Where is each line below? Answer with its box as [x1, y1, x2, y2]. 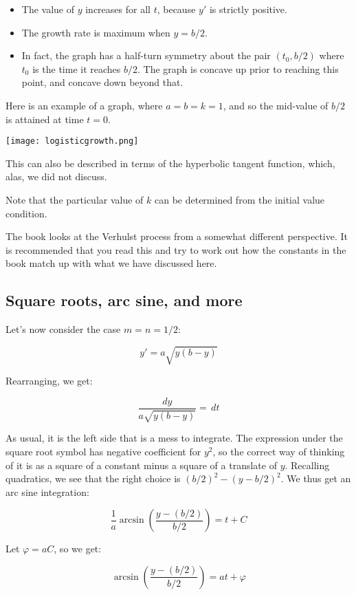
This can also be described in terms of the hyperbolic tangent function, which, [5, 155, 335, 170]
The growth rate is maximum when [21, 25, 170, 39]
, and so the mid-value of [223, 98, 329, 112]
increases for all [85, 2, 151, 16]
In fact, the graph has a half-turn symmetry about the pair [21, 48, 271, 63]
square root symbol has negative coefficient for [5, 444, 201, 458]
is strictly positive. [209, 2, 287, 16]
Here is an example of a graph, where [5, 98, 163, 112]
